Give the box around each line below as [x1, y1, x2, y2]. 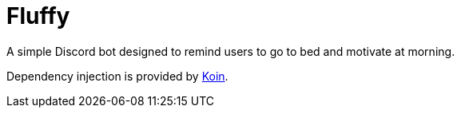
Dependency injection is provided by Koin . [6, 69, 229, 83]
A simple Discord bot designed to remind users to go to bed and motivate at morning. [6, 44, 455, 58]
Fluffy [6, 2, 70, 29]
